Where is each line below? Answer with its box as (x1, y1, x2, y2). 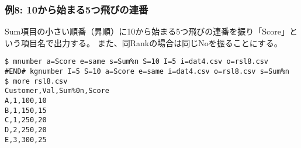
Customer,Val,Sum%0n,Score (5, 87, 109, 95)
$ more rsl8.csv (5, 77, 68, 85)
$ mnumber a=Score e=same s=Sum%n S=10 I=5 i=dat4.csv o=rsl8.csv (5, 57, 269, 66)
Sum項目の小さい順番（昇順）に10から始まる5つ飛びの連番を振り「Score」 (5, 25, 289, 37)
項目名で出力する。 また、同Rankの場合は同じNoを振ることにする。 (20, 36, 282, 49)
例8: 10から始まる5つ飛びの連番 (5, 2, 148, 16)
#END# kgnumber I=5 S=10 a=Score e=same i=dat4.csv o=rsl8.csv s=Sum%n (5, 67, 289, 76)
